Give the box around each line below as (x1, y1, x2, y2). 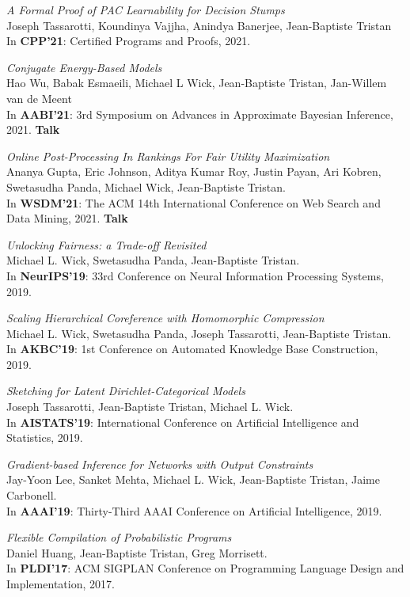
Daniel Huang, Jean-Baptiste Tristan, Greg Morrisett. (6, 544, 268, 561)
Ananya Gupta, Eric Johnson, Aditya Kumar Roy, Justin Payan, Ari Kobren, (6, 163, 382, 180)
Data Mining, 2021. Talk (6, 210, 128, 226)
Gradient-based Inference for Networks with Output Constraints (6, 455, 313, 472)
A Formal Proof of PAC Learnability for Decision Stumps (6, 2, 285, 17)
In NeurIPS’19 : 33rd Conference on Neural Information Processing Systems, (6, 267, 384, 283)
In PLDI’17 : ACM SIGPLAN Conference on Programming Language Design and (6, 560, 404, 576)
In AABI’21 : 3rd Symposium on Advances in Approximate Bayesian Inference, (6, 105, 393, 122)
